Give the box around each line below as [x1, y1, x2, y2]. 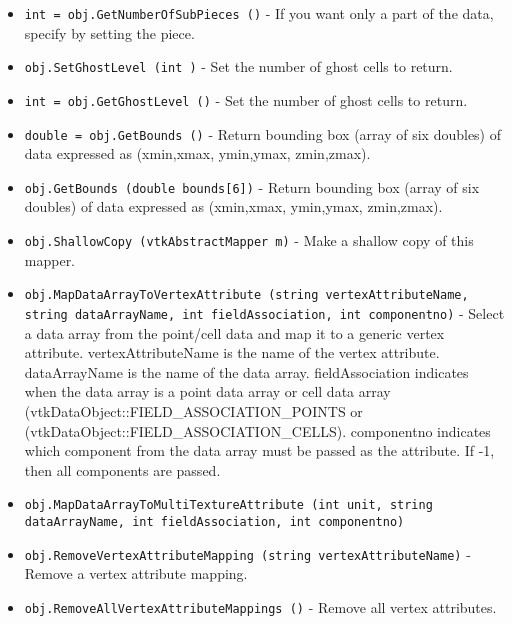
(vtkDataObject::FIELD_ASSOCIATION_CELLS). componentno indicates [24, 420, 491, 441]
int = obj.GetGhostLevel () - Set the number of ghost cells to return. [24, 89, 468, 110]
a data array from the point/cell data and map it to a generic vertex [24, 322, 445, 343]
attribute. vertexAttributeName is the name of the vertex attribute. [24, 342, 440, 363]
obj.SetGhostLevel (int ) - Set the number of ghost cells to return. [24, 56, 453, 77]
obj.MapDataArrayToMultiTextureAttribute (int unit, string [24, 498, 433, 513]
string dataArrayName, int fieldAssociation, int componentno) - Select [24, 302, 505, 323]
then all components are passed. [24, 459, 221, 480]
